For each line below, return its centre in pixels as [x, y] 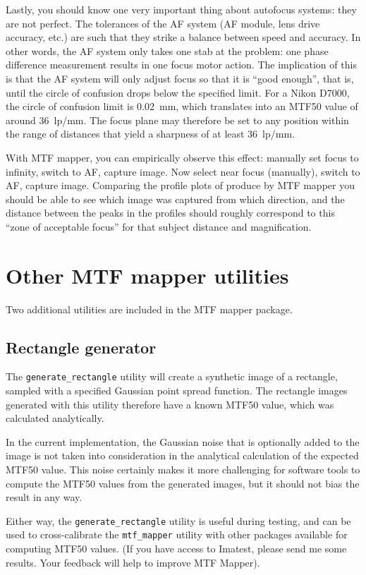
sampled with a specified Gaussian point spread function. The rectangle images [177, 391]
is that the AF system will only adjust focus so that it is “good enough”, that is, [180, 78]
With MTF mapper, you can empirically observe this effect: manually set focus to [182, 157]
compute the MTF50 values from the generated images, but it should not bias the [183, 483]
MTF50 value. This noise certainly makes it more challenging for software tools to [183, 470]
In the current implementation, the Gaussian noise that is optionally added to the [183, 441]
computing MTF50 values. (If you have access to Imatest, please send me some [176, 549]
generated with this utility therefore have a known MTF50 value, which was [170, 404]
